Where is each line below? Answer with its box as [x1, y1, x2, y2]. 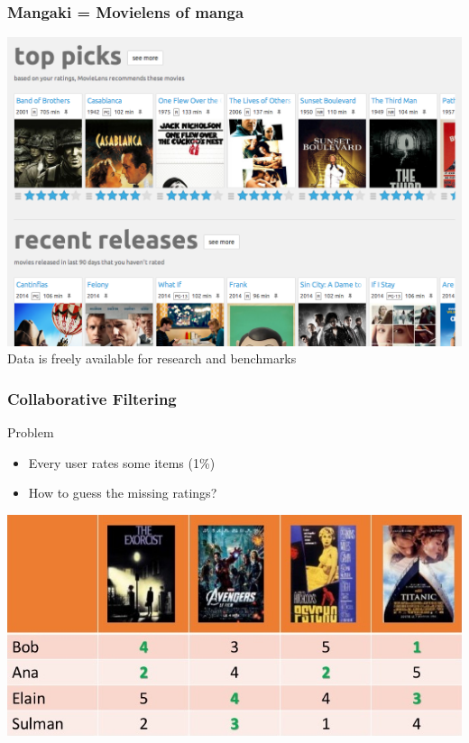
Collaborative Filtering [7, 387, 177, 409]
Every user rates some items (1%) [28, 453, 216, 472]
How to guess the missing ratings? [28, 483, 217, 502]
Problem [7, 423, 54, 442]
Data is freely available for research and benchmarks [7, 349, 297, 368]
